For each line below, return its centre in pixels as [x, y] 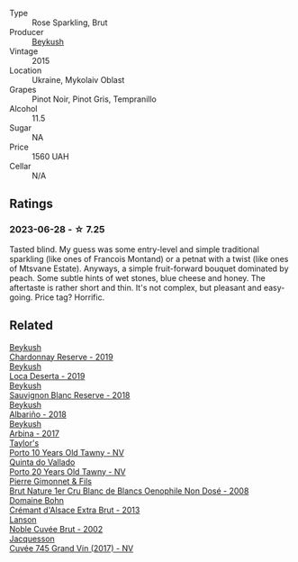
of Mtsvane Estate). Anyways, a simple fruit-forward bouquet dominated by [149, 268]
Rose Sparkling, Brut [70, 23]
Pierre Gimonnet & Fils [51, 481]
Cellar [20, 166]
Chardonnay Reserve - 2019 [62, 357]
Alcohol [23, 109]
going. [21, 297]
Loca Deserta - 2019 [47, 376]
